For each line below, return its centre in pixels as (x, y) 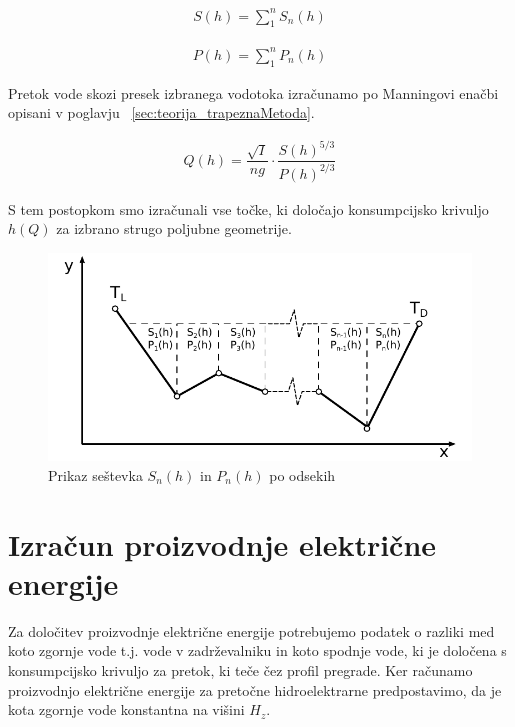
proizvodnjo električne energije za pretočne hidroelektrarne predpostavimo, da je (255, 689)
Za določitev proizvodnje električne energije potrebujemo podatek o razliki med (251, 630)
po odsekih (302, 474)
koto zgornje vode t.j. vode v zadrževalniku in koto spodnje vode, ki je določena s (257, 650)
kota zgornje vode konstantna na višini (126, 709)
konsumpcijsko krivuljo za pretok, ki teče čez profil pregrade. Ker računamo (240, 670)
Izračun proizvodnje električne (222, 543)
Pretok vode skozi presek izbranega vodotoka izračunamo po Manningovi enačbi (253, 92)
